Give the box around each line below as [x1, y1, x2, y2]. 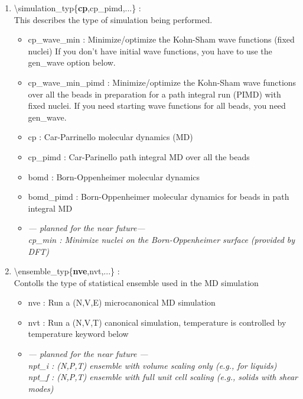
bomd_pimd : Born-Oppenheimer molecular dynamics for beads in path [28, 190, 289, 203]
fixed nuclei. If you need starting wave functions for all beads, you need [28, 99, 286, 112]
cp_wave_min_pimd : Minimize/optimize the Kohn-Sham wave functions [28, 76, 297, 88]
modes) [28, 382, 54, 394]
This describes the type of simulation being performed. [14, 13, 213, 25]
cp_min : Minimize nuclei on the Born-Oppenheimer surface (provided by [28, 233, 295, 245]
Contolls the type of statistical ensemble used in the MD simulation [14, 276, 259, 288]
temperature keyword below [28, 327, 129, 340]
